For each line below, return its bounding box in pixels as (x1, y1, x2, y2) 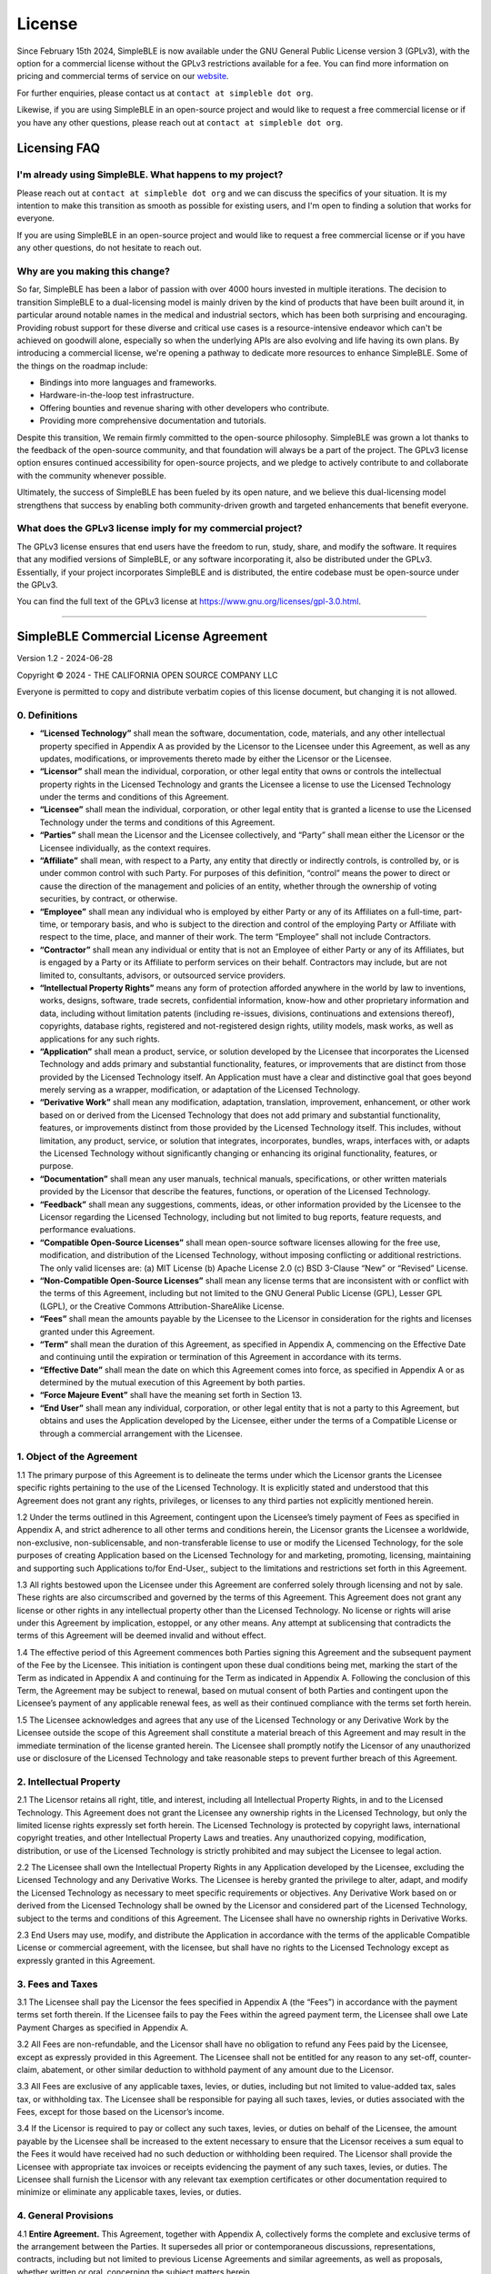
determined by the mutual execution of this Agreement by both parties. (39, 1377, 306, 1388)
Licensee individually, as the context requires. (39, 842, 211, 853)
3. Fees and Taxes (16, 1977, 98, 1990)
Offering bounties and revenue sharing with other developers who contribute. (39, 402, 330, 413)
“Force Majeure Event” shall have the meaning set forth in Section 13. (39, 1390, 303, 1401)
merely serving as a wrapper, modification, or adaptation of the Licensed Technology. (39, 1084, 361, 1095)
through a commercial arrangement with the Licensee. (39, 1428, 243, 1439)
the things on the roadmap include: (16, 360, 148, 371)
